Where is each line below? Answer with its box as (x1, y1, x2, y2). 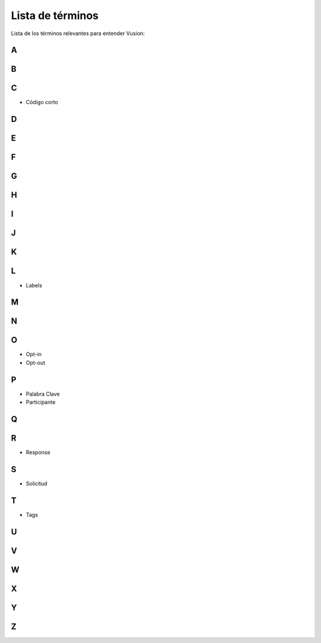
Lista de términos (11, 9, 99, 22)
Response (26, 449, 51, 456)
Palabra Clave (26, 390, 60, 397)
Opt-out (26, 359, 46, 366)
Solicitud (26, 479, 48, 487)
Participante (26, 399, 56, 406)
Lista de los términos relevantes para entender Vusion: (11, 30, 145, 37)
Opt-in (26, 351, 42, 358)
